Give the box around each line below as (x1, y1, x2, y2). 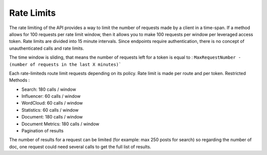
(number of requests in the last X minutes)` (9, 62, 122, 67)
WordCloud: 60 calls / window (21, 100, 83, 106)
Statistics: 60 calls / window (21, 107, 79, 113)
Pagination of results (21, 128, 64, 134)
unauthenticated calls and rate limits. (9, 45, 84, 51)
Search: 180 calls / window (21, 86, 76, 92)
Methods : (9, 77, 30, 83)
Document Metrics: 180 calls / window (21, 121, 100, 127)
